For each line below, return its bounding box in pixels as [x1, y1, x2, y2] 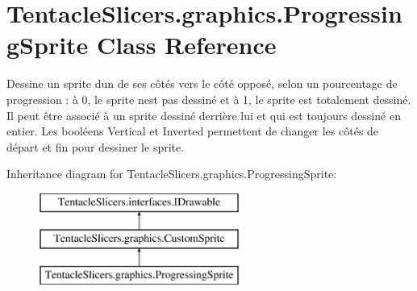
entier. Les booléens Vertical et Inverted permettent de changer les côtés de [6, 123, 379, 139]
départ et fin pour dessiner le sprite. [6, 138, 185, 155]
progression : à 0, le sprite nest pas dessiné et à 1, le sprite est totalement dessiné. [6, 90, 411, 107]
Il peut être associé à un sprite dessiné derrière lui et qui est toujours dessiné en [6, 106, 401, 123]
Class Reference [97, 28, 277, 61]
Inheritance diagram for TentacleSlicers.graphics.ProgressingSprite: [6, 165, 337, 182]
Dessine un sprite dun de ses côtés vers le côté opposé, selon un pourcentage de [6, 75, 398, 92]
